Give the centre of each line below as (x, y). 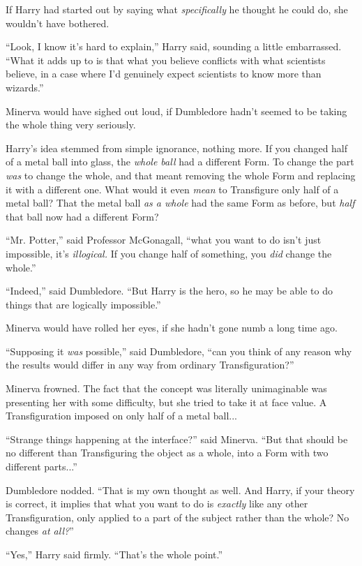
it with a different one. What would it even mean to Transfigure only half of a (172, 189)
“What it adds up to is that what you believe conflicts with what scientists (166, 60)
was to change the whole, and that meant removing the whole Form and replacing (181, 175)
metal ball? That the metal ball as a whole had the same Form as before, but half (180, 203)
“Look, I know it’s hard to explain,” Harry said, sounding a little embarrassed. (174, 46)
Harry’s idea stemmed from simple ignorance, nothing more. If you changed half (177, 148)
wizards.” (25, 87)
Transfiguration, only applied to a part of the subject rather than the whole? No (178, 517)
